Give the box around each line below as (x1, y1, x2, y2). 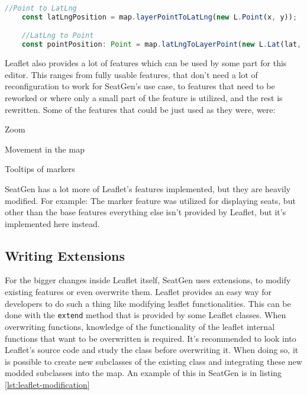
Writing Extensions (5, 246, 125, 264)
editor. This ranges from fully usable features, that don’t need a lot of (5, 68, 258, 80)
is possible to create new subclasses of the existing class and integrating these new (5, 355, 302, 367)
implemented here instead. (5, 217, 100, 229)
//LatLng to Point (21, 31, 94, 40)
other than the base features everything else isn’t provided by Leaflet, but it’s (5, 206, 286, 218)
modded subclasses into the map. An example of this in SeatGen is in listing (5, 367, 282, 379)
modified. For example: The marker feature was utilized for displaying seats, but (5, 194, 296, 206)
